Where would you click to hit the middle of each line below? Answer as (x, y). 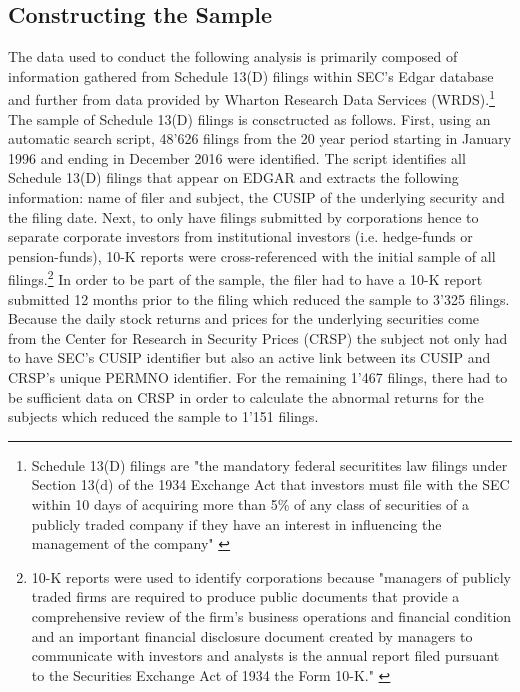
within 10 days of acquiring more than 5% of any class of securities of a (250, 503)
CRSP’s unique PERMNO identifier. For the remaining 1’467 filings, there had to (258, 377)
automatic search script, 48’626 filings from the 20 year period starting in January (260, 138)
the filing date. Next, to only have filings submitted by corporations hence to (243, 216)
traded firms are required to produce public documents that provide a (245, 596)
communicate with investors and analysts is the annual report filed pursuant (265, 655)
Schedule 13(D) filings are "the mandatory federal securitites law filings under (269, 464)
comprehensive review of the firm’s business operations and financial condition (271, 615)
